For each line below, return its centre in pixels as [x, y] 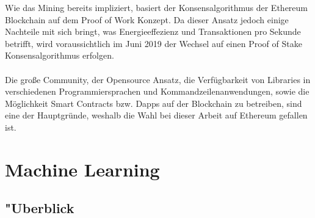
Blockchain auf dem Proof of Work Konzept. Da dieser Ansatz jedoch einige [147, 19]
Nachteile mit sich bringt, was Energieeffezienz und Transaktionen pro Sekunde [153, 31]
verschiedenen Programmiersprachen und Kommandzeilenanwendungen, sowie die [157, 91]
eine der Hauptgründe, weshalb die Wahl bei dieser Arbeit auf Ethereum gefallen [156, 115]
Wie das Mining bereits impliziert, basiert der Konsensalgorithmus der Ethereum [157, 7]
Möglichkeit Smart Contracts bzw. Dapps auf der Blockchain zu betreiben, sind [154, 103]
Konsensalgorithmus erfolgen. [60, 55]
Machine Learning [82, 169]
